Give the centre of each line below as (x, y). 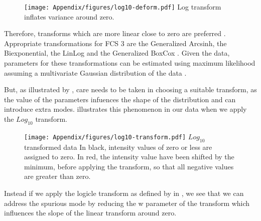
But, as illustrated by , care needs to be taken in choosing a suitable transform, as (130, 89)
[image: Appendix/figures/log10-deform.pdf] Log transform (123, 7)
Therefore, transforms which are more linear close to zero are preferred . (115, 33)
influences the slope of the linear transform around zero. (90, 213)
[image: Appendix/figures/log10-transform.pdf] (105, 137)
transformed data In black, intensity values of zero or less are (118, 147)
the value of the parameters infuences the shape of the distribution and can (120, 99)
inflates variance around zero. (69, 16)
